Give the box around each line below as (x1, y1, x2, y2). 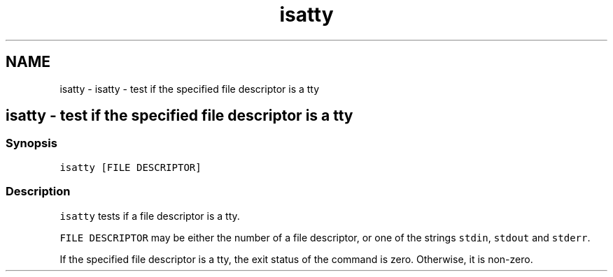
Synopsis (6, 136, 57, 151)
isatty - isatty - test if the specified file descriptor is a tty (59, 82, 320, 95)
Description (6, 184, 71, 199)
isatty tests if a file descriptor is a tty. (59, 209, 240, 222)
